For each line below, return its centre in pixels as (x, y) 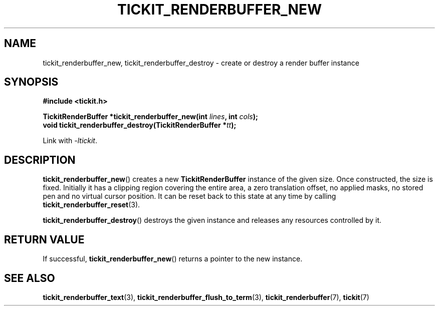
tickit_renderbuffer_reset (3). (91, 205)
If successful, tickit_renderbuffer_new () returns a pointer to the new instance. (173, 259)
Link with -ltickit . (70, 141)
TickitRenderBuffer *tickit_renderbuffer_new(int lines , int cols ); (150, 117)
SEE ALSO (30, 278)
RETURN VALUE (44, 239)
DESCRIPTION (40, 160)
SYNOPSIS (31, 82)
